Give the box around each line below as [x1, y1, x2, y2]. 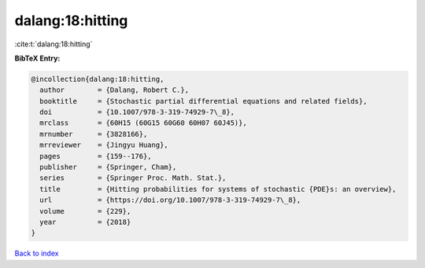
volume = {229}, [39, 207, 131, 215]
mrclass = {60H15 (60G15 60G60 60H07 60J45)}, [39, 119, 247, 127]
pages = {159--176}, [39, 152, 153, 160]
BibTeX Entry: [14, 53, 61, 63]
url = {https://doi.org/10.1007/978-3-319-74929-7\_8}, [39, 196, 301, 204]
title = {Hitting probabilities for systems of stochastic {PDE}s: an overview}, [39, 185, 397, 193]
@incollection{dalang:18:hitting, [31, 75, 164, 83]
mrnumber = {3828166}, [39, 130, 148, 138]
